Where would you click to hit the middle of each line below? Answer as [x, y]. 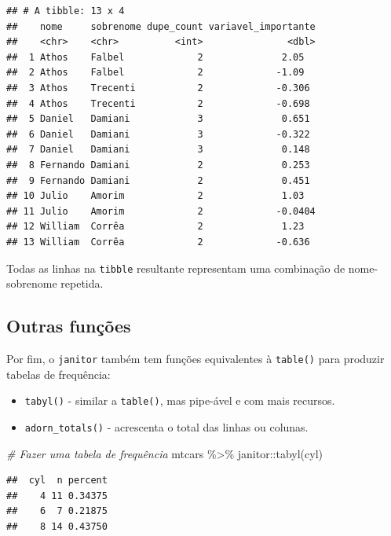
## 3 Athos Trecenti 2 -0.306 [158, 88]
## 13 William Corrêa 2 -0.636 [158, 242]
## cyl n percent [57, 481]
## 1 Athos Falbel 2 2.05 [155, 57]
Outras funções [69, 326]
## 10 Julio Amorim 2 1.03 [155, 196]
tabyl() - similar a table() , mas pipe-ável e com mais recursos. [180, 400]
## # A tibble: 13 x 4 [66, 11]
